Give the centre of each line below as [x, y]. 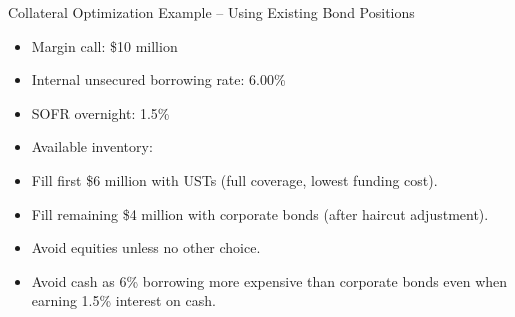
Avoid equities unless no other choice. [146, 247]
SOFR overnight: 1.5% [100, 112]
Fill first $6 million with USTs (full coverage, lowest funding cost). [234, 179]
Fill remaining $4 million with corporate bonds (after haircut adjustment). [260, 213]
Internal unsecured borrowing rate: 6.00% [158, 79]
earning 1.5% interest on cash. [123, 300]
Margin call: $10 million [104, 45]
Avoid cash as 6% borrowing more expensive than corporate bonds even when [269, 280]
